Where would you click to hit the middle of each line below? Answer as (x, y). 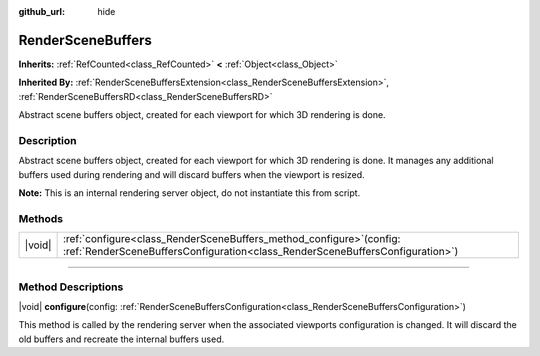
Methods (41, 218)
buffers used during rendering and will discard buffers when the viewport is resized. (191, 174)
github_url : (41, 11)
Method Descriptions (71, 287)
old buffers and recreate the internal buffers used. (121, 339)
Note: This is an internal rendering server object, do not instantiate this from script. (189, 193)
